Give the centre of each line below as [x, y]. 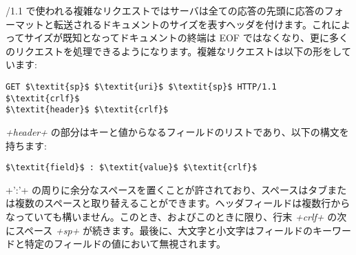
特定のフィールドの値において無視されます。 [125, 244]
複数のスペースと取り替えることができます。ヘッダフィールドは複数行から [182, 203]
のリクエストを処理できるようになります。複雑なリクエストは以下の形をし [174, 51]
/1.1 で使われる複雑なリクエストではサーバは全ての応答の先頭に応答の [165, 10]
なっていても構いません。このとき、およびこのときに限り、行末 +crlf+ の [171, 216]
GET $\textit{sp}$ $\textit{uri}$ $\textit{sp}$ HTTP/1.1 [141, 86]
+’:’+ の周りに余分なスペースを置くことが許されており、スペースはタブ [167, 189]
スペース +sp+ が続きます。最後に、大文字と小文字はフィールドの [164, 230]
